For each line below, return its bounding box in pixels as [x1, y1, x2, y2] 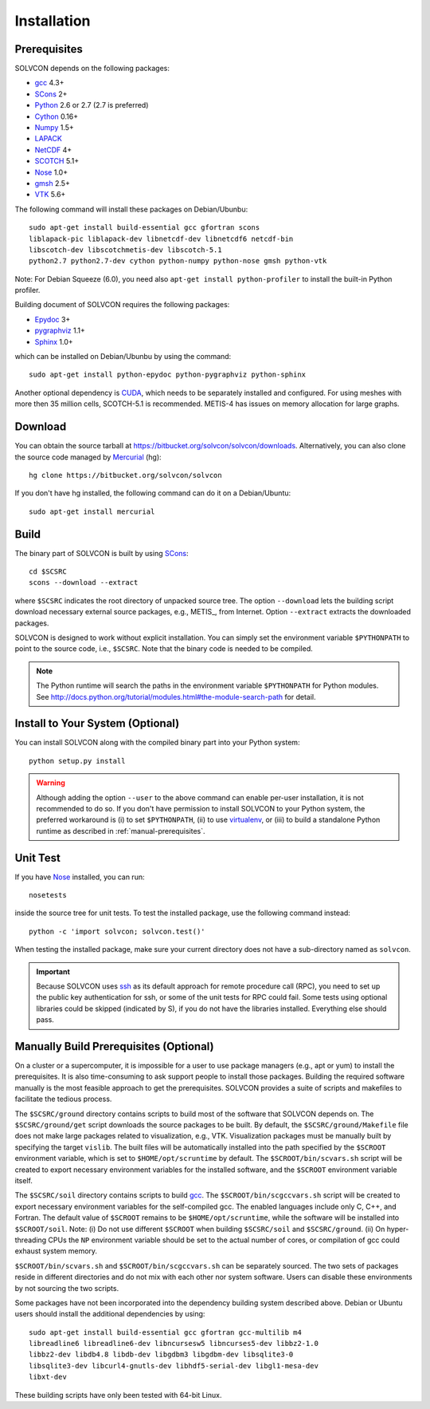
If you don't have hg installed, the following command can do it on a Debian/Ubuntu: [14, 488, 291, 498]
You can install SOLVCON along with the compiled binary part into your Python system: [14, 738, 300, 748]
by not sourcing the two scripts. [14, 1283, 119, 1293]
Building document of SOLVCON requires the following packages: [14, 300, 230, 310]
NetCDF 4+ [34, 144, 72, 155]
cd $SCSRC [29, 566, 67, 576]
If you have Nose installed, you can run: [14, 872, 145, 882]
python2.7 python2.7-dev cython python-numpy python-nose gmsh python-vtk [29, 256, 327, 266]
